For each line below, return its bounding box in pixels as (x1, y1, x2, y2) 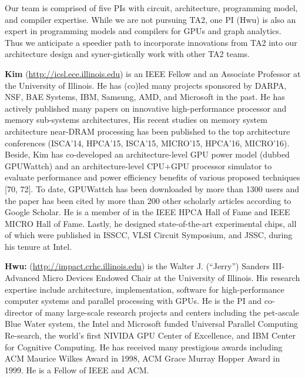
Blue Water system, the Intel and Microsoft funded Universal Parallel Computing (5, 317, 299, 330)
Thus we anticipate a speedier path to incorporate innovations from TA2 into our (5, 36, 297, 48)
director (5, 306, 33, 318)
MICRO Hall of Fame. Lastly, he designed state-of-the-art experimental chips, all (5, 217, 297, 229)
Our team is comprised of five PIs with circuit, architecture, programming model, (5, 2, 298, 14)
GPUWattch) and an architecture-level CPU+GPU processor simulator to (5, 159, 272, 172)
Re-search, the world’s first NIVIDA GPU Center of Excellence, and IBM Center (5, 329, 296, 342)
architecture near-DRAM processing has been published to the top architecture (5, 125, 290, 137)
